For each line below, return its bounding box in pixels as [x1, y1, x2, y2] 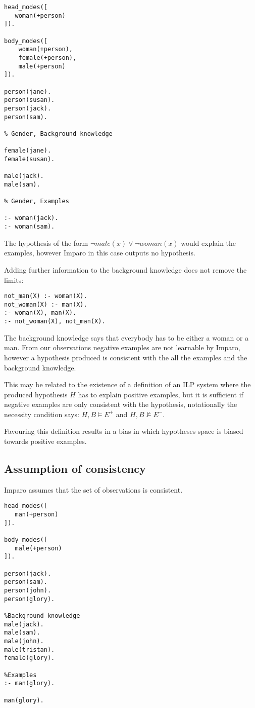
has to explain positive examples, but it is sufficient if [78, 389, 243, 399]
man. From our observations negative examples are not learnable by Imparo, [4, 342, 240, 353]
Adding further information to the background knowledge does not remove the [4, 264, 247, 275]
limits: [4, 274, 24, 285]
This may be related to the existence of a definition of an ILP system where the [4, 379, 251, 390]
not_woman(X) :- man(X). [4, 301, 87, 308]
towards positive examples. [4, 436, 87, 446]
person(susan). [4, 96, 55, 104]
